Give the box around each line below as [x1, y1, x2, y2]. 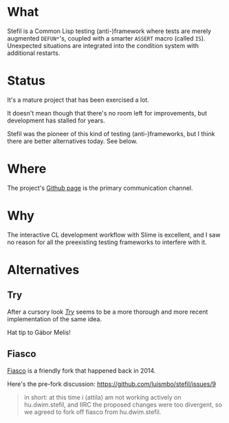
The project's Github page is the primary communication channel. [7, 184, 193, 192]
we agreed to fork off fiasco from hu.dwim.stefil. [23, 407, 162, 416]
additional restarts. [7, 49, 61, 57]
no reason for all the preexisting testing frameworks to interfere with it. [7, 238, 208, 246]
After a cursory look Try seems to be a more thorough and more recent [7, 307, 208, 316]
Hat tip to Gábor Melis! [7, 328, 71, 336]
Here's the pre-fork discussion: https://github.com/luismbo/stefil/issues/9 [7, 380, 217, 388]
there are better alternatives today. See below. [7, 137, 138, 145]
